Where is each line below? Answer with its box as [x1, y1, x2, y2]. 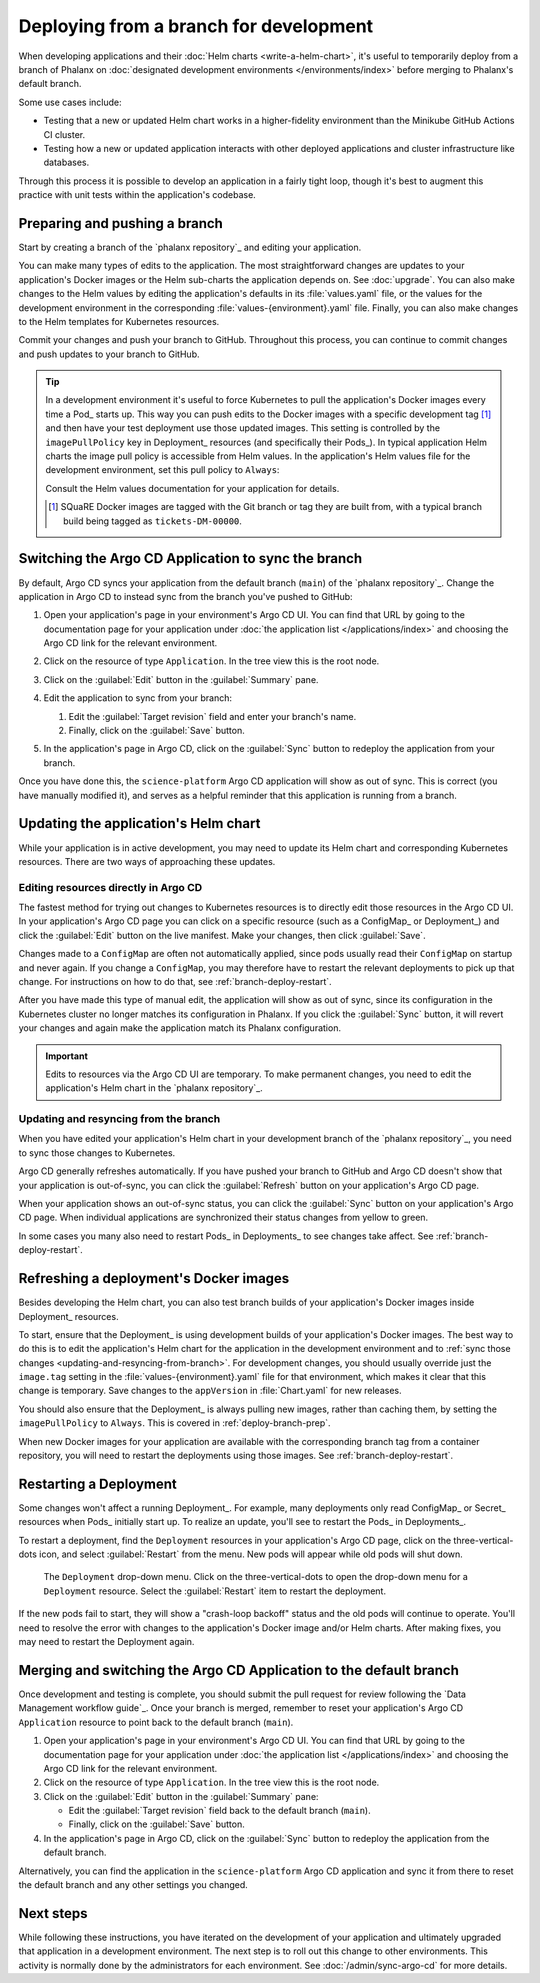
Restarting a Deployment [18, 1475, 177, 1492]
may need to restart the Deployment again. [18, 1636, 195, 1648]
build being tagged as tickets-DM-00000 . [63, 515, 242, 527]
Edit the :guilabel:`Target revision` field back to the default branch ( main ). [68, 1805, 371, 1817]
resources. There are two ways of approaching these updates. [18, 855, 276, 867]
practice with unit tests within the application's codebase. [18, 189, 257, 201]
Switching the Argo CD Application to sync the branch [18, 550, 363, 567]
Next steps [18, 1905, 88, 1922]
